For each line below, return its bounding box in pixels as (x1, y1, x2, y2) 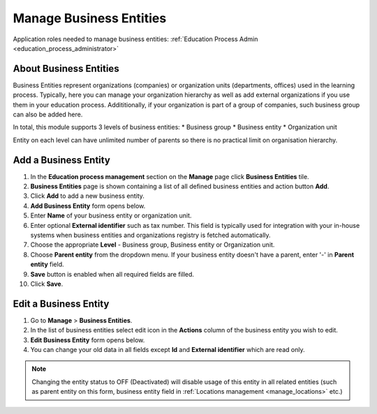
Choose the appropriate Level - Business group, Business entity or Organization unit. (30, 240, 275, 249)
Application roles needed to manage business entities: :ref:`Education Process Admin (13, 35, 258, 43)
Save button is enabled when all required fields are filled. (30, 270, 195, 278)
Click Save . (30, 279, 64, 288)
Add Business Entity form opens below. (30, 201, 146, 210)
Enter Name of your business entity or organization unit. (30, 211, 192, 220)
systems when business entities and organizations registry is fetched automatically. (30, 231, 272, 240)
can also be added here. (13, 110, 83, 118)
